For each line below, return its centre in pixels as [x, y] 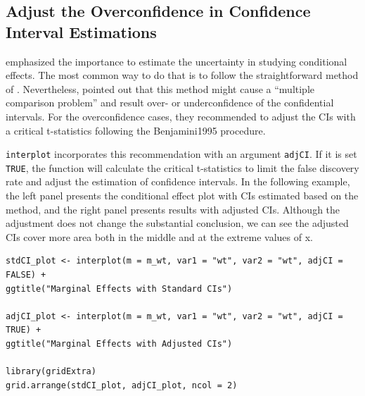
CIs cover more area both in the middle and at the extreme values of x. [159, 236]
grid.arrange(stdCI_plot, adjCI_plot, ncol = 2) [122, 385]
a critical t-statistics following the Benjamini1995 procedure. [136, 130]
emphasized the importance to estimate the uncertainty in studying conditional [177, 61]
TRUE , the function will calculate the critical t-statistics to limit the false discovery [182, 167]
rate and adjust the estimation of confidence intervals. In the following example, [178, 181]
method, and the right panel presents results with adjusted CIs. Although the [173, 209]
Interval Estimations [81, 31]
